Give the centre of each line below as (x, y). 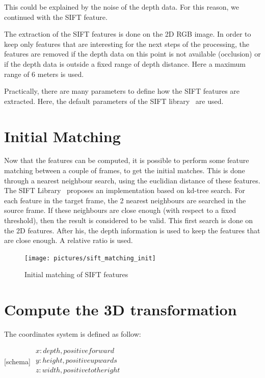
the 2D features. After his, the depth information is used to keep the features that (132, 230)
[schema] (17, 361)
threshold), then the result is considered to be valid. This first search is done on (129, 220)
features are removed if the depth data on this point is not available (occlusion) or (132, 54)
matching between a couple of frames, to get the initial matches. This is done (125, 170)
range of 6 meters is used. (44, 74)
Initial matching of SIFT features (76, 274)
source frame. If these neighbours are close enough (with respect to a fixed (120, 210)
